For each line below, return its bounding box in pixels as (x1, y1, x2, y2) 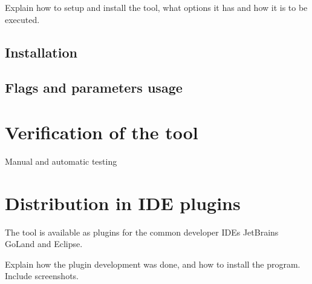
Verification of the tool (5, 119, 198, 144)
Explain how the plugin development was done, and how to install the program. (5, 257, 301, 270)
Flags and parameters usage (5, 78, 183, 97)
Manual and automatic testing (5, 154, 117, 167)
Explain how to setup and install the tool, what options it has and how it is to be (5, 1, 308, 13)
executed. (5, 13, 40, 25)
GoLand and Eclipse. (5, 237, 83, 250)
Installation (5, 42, 77, 61)
